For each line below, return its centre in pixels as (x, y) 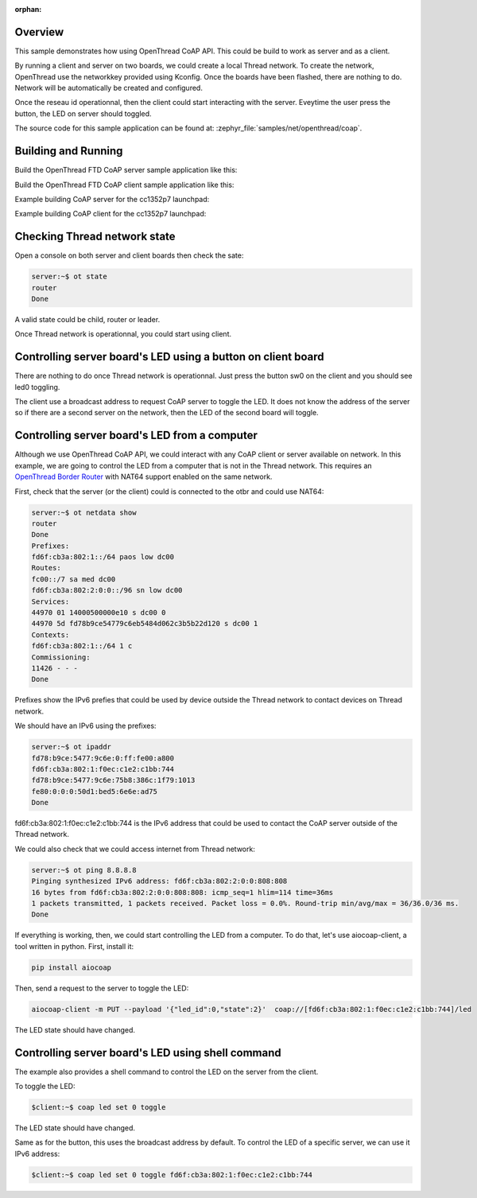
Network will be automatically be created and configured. (109, 88)
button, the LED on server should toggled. (83, 113)
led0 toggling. (37, 387)
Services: (50, 601)
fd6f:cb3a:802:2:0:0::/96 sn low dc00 (107, 590)
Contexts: (50, 635)
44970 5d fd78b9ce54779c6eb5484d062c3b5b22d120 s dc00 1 (145, 624)
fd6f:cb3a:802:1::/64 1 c (82, 646)
